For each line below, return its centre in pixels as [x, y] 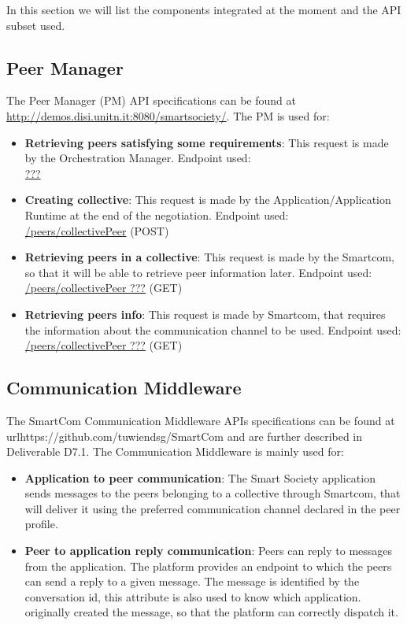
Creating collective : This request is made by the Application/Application [208, 200]
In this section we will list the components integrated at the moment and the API [204, 9]
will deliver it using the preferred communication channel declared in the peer [213, 508]
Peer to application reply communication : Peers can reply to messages [209, 551]
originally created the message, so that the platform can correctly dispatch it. [211, 612]
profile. [41, 524]
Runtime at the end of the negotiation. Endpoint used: [157, 214]
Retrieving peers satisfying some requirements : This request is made [207, 142]
